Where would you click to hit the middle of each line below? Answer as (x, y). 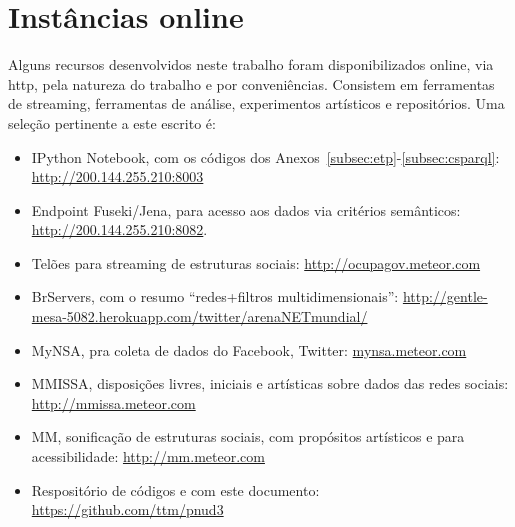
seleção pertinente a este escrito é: (112, 122)
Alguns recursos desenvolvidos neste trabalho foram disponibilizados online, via (251, 64)
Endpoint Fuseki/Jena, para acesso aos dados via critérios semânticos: (246, 209)
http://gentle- (445, 296)
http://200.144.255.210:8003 (117, 176)
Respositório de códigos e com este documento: (175, 489)
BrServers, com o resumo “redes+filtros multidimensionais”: (215, 296)
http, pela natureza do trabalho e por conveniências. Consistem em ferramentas (251, 83)
